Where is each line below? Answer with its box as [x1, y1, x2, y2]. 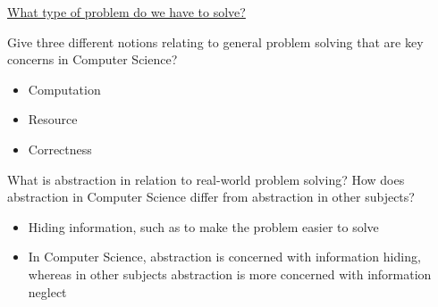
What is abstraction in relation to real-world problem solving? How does [7, 170, 405, 188]
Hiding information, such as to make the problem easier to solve [28, 217, 379, 236]
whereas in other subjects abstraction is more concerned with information [28, 264, 432, 283]
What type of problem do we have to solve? [7, 3, 246, 21]
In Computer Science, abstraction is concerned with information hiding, [28, 247, 421, 266]
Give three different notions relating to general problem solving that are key [7, 32, 424, 51]
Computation [28, 79, 101, 98]
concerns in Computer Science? [7, 50, 178, 69]
